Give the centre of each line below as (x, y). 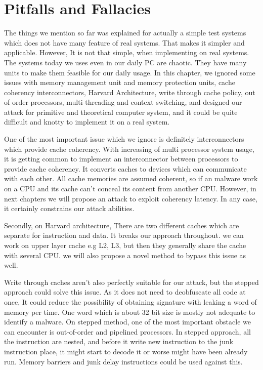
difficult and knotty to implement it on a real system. (87, 122)
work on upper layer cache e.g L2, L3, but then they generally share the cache (125, 245)
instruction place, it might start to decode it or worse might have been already (126, 351)
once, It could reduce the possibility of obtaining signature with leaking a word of (130, 301)
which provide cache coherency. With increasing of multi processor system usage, (129, 149)
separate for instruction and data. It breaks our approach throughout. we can (124, 235)
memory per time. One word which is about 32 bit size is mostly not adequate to (130, 312)
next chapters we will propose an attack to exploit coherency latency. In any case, (131, 198)
